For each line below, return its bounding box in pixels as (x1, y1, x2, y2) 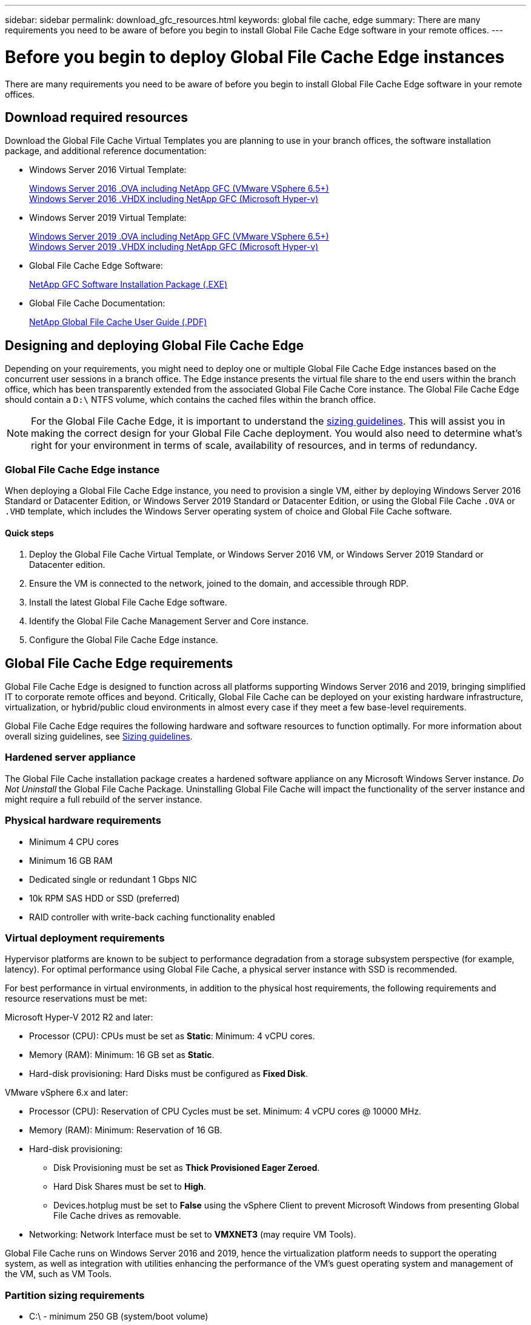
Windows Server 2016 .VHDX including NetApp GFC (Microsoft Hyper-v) (29, 194, 319, 204)
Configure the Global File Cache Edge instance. (29, 635, 218, 646)
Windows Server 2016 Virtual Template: (29, 164, 187, 175)
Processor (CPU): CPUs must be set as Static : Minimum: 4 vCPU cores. (29, 1031, 315, 1042)
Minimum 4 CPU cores (29, 836, 119, 847)
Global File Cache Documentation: (29, 298, 165, 309)
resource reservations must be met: (5, 993, 147, 1004)
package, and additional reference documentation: (5, 146, 207, 157)
